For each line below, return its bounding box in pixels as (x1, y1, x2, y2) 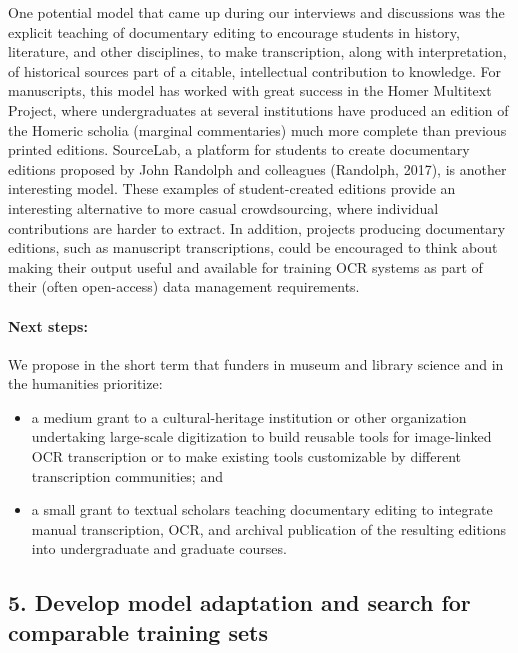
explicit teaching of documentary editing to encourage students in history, (8, 21, 460, 42)
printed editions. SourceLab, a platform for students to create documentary (8, 139, 470, 160)
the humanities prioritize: (8, 373, 163, 394)
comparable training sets (8, 616, 268, 647)
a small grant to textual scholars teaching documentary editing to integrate (31, 499, 493, 520)
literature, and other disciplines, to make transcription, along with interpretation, (8, 41, 507, 62)
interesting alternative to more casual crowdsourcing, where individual (8, 197, 439, 218)
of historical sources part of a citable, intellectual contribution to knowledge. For (8, 60, 501, 81)
